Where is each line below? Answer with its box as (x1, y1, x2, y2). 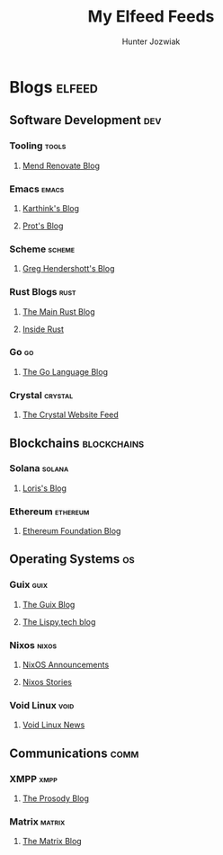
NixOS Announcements (22, 659, 110, 671)
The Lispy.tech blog (22, 616, 96, 627)
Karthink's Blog (22, 202, 79, 213)
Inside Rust (22, 324, 65, 334)
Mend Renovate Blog (22, 160, 101, 171)
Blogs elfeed (9, 76, 99, 97)
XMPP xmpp (9, 772, 58, 785)
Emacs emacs (9, 183, 65, 195)
